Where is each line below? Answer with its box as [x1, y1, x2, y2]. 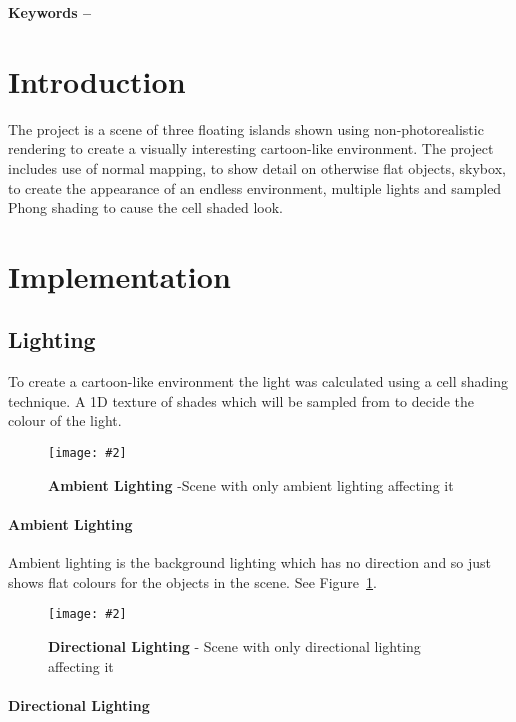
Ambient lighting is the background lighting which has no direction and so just [8, 552, 492, 573]
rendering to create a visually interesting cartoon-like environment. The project [8, 138, 494, 159]
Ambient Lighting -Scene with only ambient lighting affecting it [48, 474, 454, 495]
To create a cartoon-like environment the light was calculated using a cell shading [8, 371, 509, 392]
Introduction [8, 60, 186, 101]
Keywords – [8, 2, 92, 22]
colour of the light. [8, 410, 122, 431]
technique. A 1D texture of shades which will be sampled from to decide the [8, 390, 474, 411]
